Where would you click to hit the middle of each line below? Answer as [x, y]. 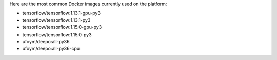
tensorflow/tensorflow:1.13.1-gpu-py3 [62, 13]
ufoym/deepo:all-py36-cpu [51, 49]
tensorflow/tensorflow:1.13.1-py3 [56, 20]
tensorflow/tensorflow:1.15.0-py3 [57, 34]
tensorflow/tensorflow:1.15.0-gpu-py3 [62, 27]
